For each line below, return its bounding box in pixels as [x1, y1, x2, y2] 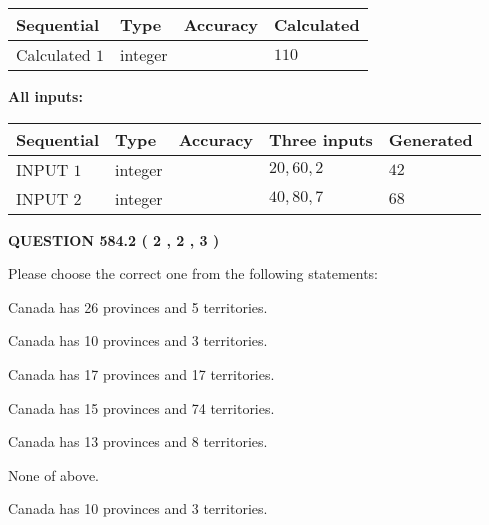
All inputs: [8, 86, 83, 106]
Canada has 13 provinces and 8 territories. [8, 431, 268, 452]
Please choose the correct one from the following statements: [8, 263, 379, 284]
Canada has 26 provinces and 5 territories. [8, 296, 268, 317]
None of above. [8, 464, 99, 485]
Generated [388, 127, 473, 151]
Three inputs [269, 127, 373, 151]
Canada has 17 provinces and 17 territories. [8, 363, 275, 384]
